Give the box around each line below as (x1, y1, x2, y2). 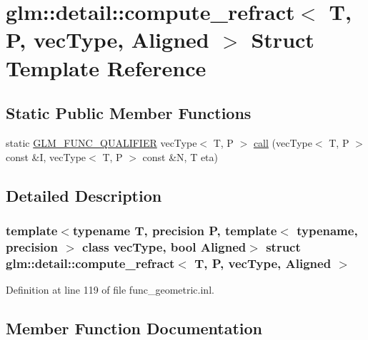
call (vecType (253, 135, 312, 150)
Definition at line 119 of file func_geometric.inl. (6, 282, 214, 297)
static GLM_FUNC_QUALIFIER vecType (6, 135, 197, 150)
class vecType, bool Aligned (82, 237, 247, 255)
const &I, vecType (6, 149, 86, 164)
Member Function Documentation (6, 316, 263, 339)
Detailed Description (6, 184, 162, 206)
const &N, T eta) (142, 149, 219, 164)
